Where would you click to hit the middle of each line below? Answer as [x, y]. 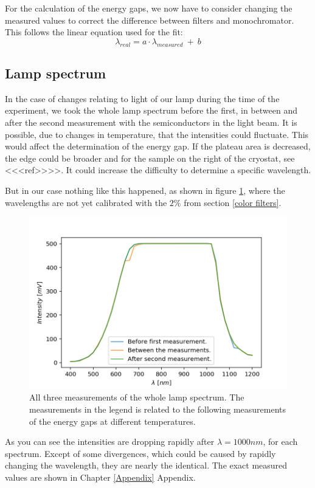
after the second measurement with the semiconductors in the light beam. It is [151, 122]
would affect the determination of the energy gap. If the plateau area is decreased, [158, 146]
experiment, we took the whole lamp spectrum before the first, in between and [151, 110]
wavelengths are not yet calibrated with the [86, 202]
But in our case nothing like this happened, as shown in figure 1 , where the [145, 190]
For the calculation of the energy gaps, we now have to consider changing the [149, 8]
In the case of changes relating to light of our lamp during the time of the [142, 98]
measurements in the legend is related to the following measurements [158, 409]
